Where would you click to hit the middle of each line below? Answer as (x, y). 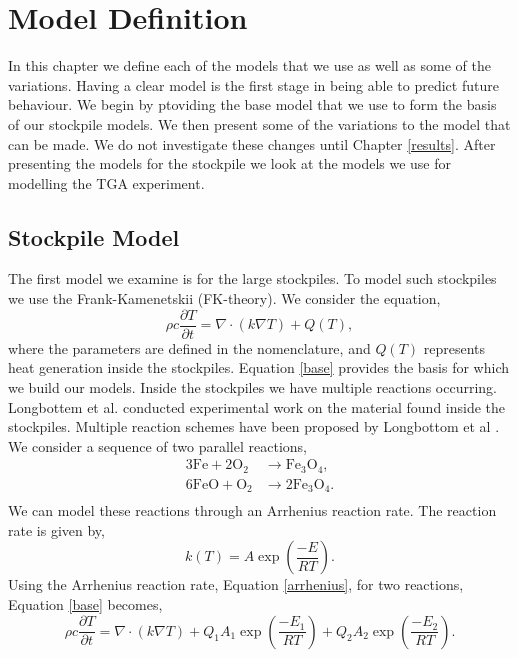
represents (454, 347)
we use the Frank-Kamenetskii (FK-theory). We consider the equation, (224, 298)
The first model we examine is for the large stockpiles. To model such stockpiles (252, 278)
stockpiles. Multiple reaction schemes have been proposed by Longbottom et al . (254, 426)
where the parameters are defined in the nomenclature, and (189, 347)
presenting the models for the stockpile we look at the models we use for (230, 163)
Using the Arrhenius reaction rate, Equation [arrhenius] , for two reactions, (236, 584)
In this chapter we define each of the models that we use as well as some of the (249, 65)
